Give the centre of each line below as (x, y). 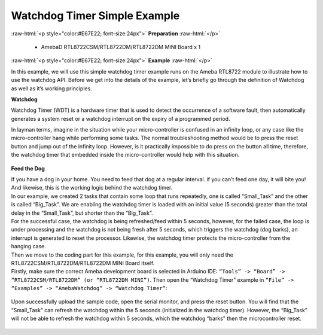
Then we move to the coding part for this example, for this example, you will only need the (122, 255)
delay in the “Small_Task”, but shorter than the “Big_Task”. (82, 213)
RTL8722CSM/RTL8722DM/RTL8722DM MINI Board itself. (83, 263)
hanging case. (28, 246)
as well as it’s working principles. (51, 88)
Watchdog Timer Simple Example (95, 16)
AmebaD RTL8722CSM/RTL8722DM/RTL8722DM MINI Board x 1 (121, 47)
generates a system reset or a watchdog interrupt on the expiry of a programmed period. (121, 118)
